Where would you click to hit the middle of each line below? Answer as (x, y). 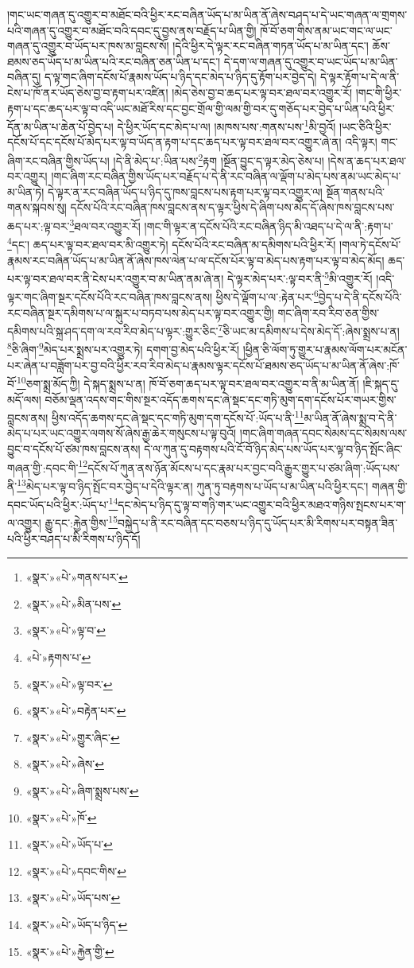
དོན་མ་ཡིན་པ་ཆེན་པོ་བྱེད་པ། (60, 126)
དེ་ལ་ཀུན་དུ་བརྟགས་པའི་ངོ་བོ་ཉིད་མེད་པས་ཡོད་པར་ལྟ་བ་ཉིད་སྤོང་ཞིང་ (273, 449)
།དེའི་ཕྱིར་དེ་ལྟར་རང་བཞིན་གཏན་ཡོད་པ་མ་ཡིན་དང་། (271, 46)
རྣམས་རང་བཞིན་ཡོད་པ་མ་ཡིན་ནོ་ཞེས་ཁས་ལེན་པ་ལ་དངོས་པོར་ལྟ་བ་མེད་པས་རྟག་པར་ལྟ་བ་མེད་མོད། (196, 260)
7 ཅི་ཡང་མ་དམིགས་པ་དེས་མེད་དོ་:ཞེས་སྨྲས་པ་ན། (309, 330)
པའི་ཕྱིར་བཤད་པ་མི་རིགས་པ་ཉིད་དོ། (74, 538)
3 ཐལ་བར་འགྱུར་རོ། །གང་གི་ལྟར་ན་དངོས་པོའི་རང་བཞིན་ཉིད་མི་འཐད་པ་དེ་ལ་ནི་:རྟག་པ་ (231, 225)
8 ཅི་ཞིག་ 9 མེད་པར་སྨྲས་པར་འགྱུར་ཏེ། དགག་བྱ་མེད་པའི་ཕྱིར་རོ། (124, 348)
